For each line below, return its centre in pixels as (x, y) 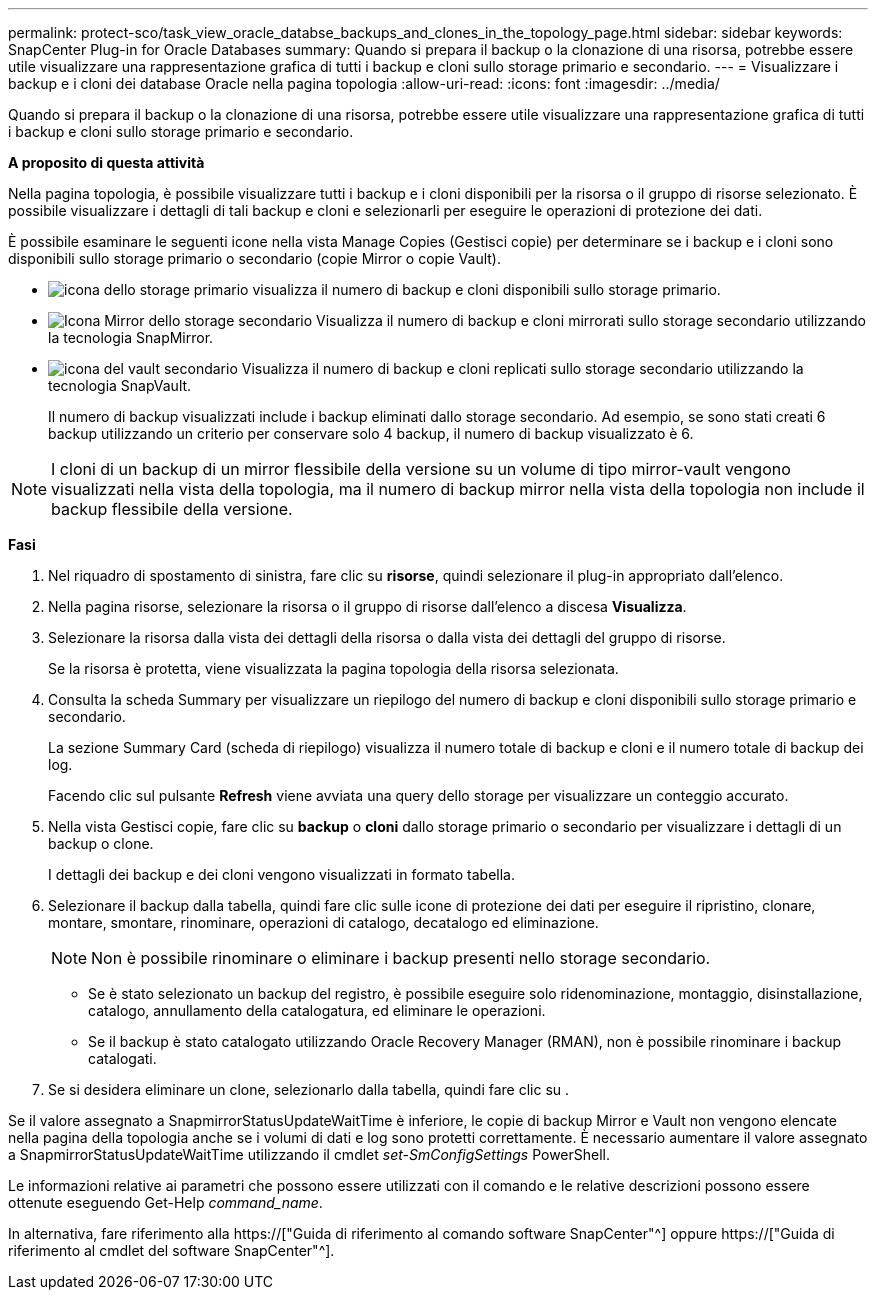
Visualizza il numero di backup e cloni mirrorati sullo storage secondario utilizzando (591, 320)
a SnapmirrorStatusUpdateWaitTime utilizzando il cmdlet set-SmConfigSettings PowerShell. (309, 1154)
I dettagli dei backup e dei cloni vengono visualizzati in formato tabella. (281, 874)
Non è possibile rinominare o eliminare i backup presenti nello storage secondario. (401, 958)
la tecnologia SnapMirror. (131, 337)
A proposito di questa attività (106, 162)
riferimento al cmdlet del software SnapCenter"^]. (171, 1250)
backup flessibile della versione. (172, 509)
